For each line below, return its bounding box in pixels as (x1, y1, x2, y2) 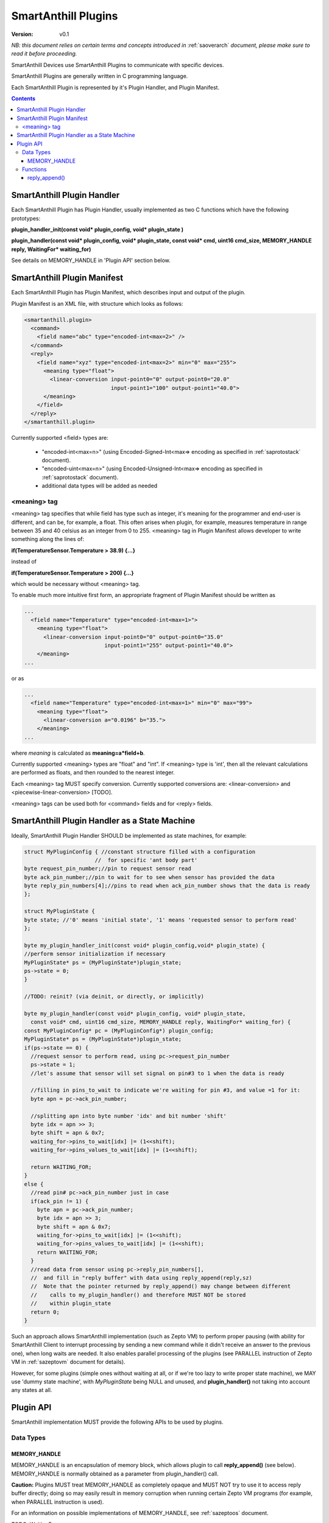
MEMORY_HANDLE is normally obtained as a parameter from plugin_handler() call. (11, 1470, 219, 1477)
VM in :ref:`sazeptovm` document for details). (11, 1359, 126, 1366)
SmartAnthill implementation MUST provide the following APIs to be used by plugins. (11, 1418, 224, 1426)
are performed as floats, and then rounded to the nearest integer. (11, 769, 175, 776)
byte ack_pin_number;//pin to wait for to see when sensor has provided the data (24, 874, 275, 880)
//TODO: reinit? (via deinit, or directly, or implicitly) (24, 993, 204, 1000)
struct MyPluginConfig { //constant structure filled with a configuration (24, 848, 256, 855)
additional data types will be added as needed (41, 482, 158, 490)
